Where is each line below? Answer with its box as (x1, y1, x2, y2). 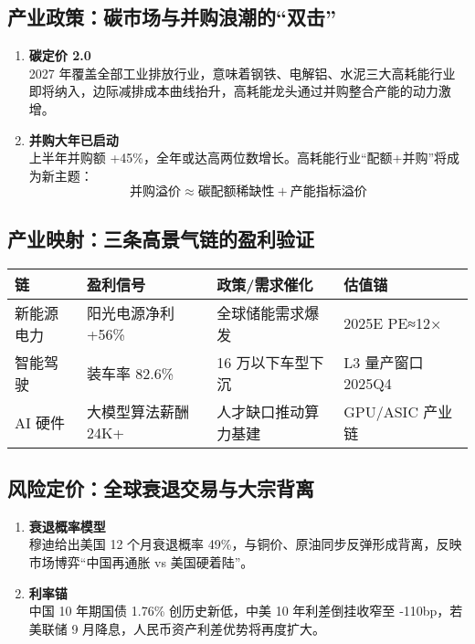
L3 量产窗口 (343, 352, 424, 374)
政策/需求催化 (216, 273, 313, 295)
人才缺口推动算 (216, 400, 320, 422)
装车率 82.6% (86, 362, 174, 384)
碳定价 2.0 (28, 46, 91, 65)
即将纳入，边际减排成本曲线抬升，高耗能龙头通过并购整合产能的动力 (28, 81, 438, 100)
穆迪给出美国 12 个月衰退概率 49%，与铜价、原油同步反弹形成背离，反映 (28, 534, 462, 554)
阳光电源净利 (86, 302, 174, 324)
